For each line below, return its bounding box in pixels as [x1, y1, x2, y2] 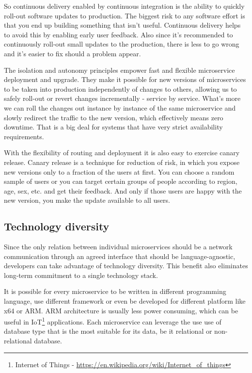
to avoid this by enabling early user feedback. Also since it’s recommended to [4, 29, 233, 39]
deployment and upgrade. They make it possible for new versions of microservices [4, 74, 246, 84]
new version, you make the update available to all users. [4, 195, 170, 205]
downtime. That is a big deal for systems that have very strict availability [4, 122, 223, 132]
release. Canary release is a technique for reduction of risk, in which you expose [4, 157, 240, 167]
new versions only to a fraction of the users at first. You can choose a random [4, 166, 235, 177]
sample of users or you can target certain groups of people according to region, [4, 176, 237, 186]
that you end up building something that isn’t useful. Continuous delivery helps [4, 20, 241, 30]
